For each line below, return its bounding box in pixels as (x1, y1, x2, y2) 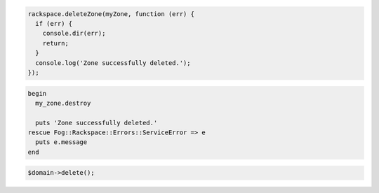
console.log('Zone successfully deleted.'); (35, 59, 191, 66)
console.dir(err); (42, 29, 106, 38)
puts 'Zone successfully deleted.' (35, 119, 158, 127)
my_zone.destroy (35, 99, 91, 107)
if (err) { (35, 20, 73, 27)
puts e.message (35, 138, 88, 146)
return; (42, 39, 69, 47)
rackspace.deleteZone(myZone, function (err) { (27, 10, 194, 17)
